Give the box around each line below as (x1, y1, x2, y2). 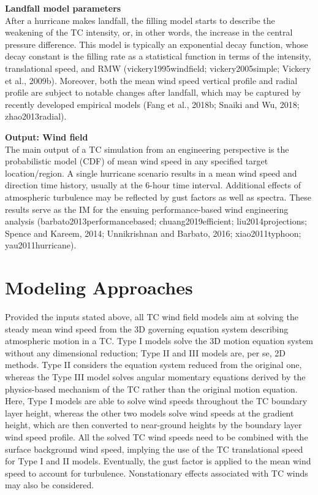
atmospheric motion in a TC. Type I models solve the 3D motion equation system (5, 334, 314, 347)
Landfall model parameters (5, 2, 121, 14)
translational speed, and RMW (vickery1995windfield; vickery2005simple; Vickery (5, 61, 311, 74)
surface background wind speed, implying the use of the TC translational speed (5, 442, 303, 455)
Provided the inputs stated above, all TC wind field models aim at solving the (5, 310, 298, 323)
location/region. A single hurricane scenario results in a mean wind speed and (5, 166, 297, 179)
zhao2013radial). (5, 110, 67, 123)
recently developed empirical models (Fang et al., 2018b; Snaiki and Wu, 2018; (5, 98, 300, 110)
